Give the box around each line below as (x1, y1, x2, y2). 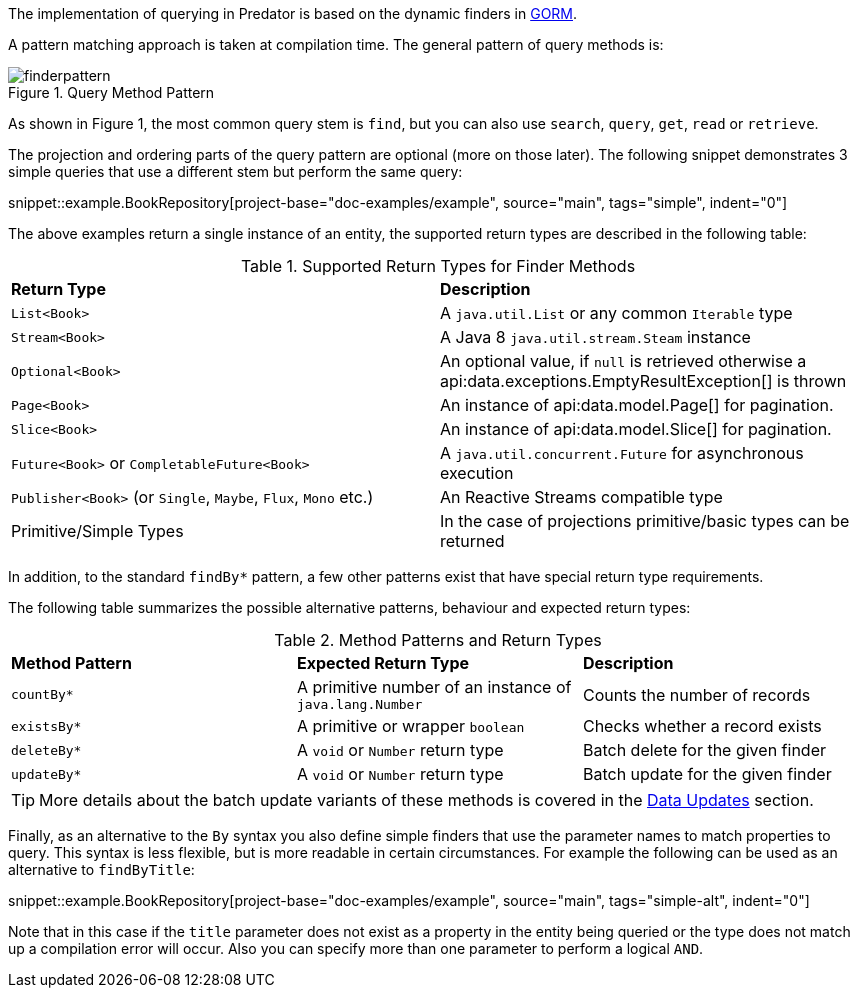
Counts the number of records (582, 684, 811, 705)
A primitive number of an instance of (296, 677, 572, 697)
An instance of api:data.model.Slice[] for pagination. (440, 419, 832, 439)
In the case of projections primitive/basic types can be (440, 511, 850, 531)
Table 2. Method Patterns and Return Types (274, 630, 602, 650)
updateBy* (11, 766, 82, 782)
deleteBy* (11, 742, 82, 758)
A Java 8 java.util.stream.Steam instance (440, 327, 751, 347)
